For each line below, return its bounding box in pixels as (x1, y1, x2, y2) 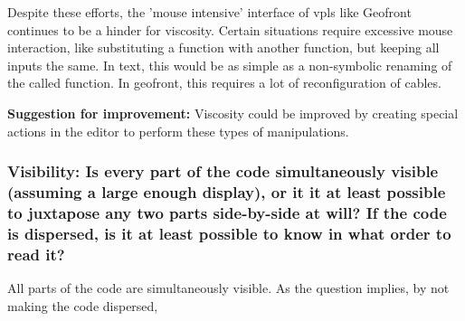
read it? (7, 242, 65, 265)
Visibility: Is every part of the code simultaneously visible (7, 160, 439, 183)
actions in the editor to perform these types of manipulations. (7, 121, 349, 140)
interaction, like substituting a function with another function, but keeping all (7, 38, 440, 57)
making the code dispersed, (7, 296, 158, 315)
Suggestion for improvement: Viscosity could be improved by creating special (7, 103, 459, 122)
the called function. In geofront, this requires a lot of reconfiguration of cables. (7, 73, 441, 92)
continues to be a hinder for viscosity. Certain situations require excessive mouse (7, 20, 453, 39)
